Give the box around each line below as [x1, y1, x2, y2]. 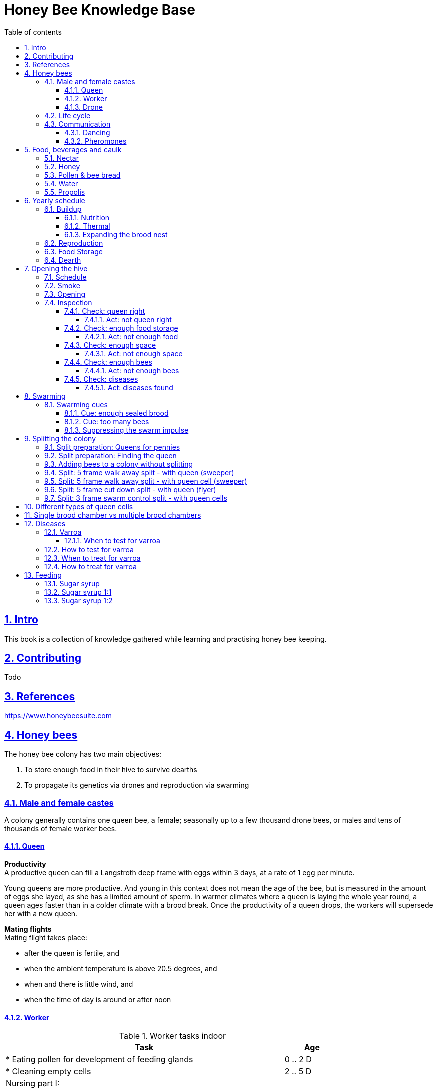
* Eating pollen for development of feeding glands [6, 1054, 193, 1065]
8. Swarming [24, 391, 66, 400]
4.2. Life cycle [44, 111, 91, 120]
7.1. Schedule [44, 272, 87, 281]
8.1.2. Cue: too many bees [64, 417, 149, 426]
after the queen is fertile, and [24, 949, 120, 958]
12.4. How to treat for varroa [44, 562, 137, 571]
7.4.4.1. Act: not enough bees [84, 366, 179, 375]
